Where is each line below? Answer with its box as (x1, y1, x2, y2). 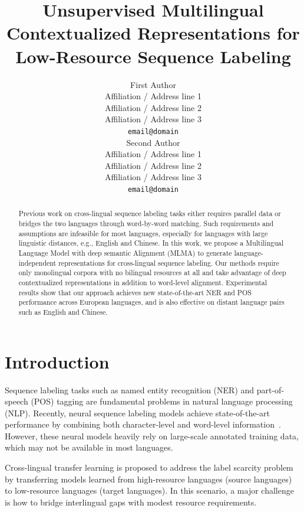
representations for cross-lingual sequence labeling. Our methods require (58, 257, 279, 268)
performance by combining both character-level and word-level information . (5, 418, 281, 431)
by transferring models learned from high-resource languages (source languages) (5, 472, 292, 485)
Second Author (126, 136, 180, 148)
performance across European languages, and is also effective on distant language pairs (18, 297, 285, 307)
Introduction (5, 349, 110, 373)
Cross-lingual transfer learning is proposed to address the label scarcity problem (5, 461, 293, 474)
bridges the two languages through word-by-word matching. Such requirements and (18, 219, 274, 229)
